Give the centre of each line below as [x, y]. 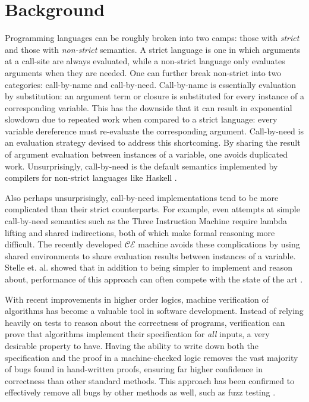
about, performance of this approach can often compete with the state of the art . [154, 279]
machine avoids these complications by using [219, 244]
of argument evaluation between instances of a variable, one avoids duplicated [146, 154]
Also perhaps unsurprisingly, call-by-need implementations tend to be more [142, 197]
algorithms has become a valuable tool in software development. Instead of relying [154, 311]
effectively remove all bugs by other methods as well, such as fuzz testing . [140, 392]
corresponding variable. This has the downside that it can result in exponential [149, 107]
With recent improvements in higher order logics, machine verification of [137, 299]
